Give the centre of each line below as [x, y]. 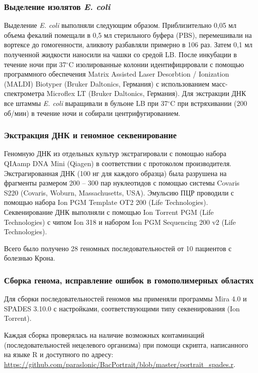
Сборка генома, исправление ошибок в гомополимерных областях [129, 280]
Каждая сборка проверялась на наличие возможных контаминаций [104, 334]
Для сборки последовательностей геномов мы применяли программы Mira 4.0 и [126, 299]
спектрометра [24, 93]
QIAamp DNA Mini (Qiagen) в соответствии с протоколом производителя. [118, 163]
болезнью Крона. [30, 258]
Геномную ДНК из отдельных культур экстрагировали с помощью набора [115, 153]
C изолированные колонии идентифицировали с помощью [156, 64]
